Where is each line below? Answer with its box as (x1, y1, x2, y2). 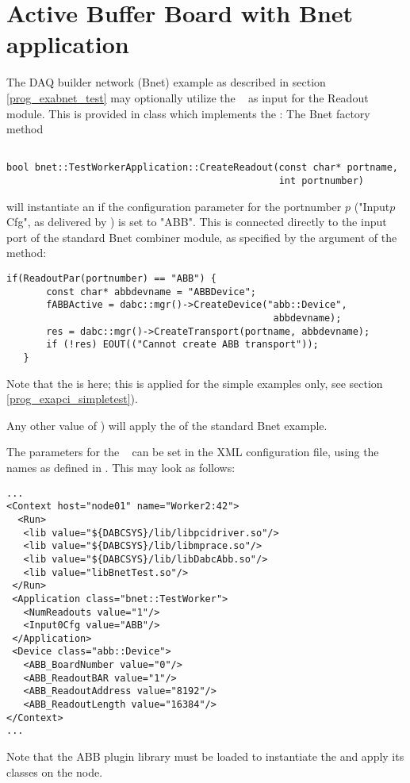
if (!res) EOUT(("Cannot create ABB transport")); (46, 339, 319, 351)
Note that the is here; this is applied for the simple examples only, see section (6, 374, 383, 391)
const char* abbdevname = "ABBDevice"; (46, 286, 256, 297)
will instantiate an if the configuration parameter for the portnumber (6, 198, 342, 214)
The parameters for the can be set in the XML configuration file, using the (6, 443, 379, 460)
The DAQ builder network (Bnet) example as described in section (6, 74, 326, 90)
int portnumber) (278, 175, 365, 186)
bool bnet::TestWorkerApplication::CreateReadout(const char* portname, (6, 162, 398, 174)
